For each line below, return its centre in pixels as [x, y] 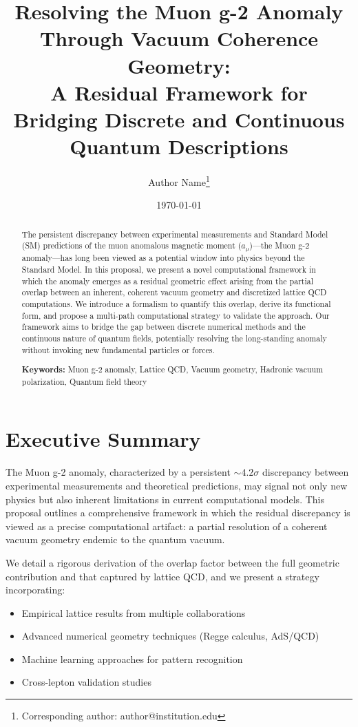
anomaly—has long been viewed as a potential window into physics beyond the [163, 258]
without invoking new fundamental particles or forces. [118, 349]
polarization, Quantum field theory [84, 381]
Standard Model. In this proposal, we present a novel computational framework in [169, 269]
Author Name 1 [179, 181]
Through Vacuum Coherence [179, 38]
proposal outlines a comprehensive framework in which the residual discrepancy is [178, 513]
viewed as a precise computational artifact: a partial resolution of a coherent [167, 526]
